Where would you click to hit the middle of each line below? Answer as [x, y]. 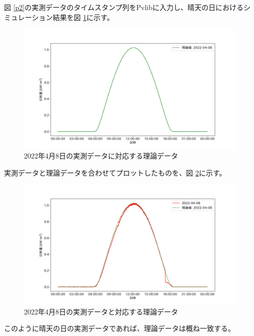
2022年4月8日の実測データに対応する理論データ [101, 156]
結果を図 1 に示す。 [83, 17]
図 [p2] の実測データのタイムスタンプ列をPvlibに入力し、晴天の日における [124, 7]
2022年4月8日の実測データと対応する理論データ [101, 311]
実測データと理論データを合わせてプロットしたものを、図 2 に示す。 [115, 172]
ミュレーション [28, 17]
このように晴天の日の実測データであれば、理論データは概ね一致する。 [119, 328]
